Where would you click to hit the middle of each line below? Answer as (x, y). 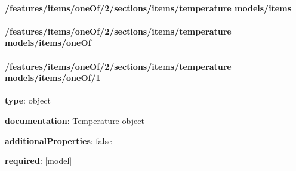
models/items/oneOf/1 (53, 78)
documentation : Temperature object (75, 120)
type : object (28, 100)
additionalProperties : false (58, 140)
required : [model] (38, 161)
